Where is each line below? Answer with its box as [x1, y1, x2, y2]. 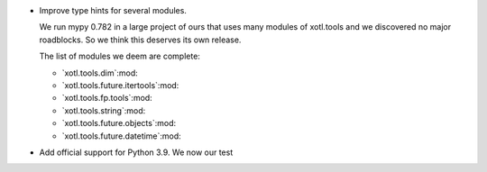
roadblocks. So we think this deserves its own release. [39, 34, 242, 45]
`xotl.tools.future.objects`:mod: [61, 118, 177, 129]
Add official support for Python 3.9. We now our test [39, 147, 234, 158]
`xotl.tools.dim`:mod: [61, 68, 139, 78]
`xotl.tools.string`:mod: [61, 104, 146, 116]
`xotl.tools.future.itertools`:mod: [61, 79, 179, 90]
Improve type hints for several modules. [39, 5, 187, 15]
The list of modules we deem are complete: [39, 50, 200, 62]
